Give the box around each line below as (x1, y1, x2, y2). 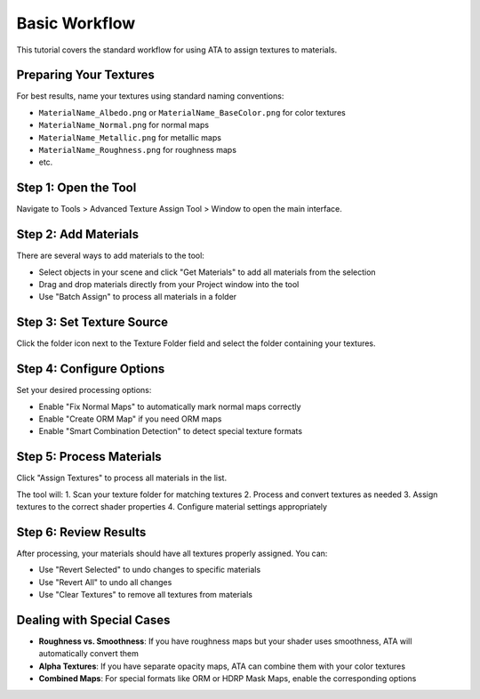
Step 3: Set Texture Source (16, 315, 169, 330)
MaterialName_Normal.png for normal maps (38, 120, 209, 131)
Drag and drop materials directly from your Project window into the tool (38, 279, 300, 289)
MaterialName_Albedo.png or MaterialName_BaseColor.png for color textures (38, 107, 346, 117)
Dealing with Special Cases (16, 612, 171, 627)
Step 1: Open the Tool (16, 181, 137, 196)
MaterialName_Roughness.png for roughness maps (38, 145, 237, 156)
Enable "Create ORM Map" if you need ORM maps (38, 414, 222, 424)
